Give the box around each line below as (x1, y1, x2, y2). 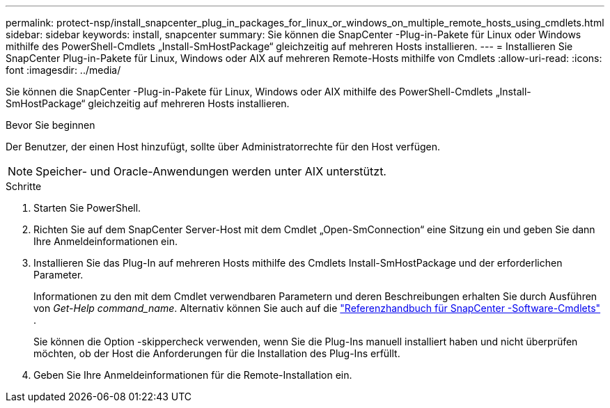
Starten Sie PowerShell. (33, 202, 141, 214)
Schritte (6, 180, 42, 192)
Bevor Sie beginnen (6, 119, 95, 131)
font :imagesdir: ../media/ (6, 64, 121, 76)
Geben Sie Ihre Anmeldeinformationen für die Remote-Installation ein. (33, 369, 352, 381)
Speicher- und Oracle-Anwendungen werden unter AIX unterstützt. (36, 164, 386, 178)
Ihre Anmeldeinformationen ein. (33, 235, 178, 247)
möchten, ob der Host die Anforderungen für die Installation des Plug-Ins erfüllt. (33, 347, 400, 359)
